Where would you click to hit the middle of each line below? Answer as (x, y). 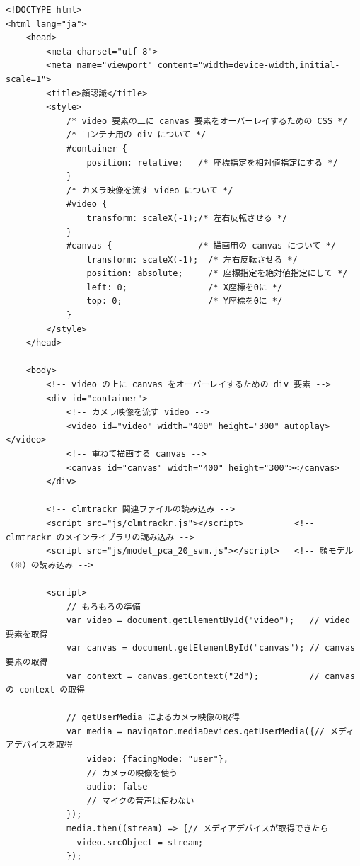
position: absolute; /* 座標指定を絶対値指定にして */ (217, 274)
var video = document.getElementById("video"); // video (208, 621)
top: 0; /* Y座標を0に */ (185, 301)
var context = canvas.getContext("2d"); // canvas (210, 676)
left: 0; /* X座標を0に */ (185, 287)
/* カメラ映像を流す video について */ (150, 190)
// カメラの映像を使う (132, 773)
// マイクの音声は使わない (140, 801)
